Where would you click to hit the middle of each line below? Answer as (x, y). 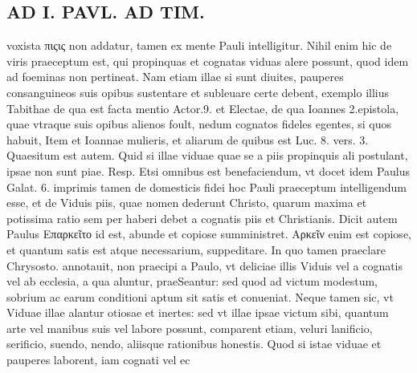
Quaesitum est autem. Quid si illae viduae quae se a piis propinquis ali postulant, (207, 155)
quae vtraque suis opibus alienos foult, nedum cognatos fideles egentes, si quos (199, 124)
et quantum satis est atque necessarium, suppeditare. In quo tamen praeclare (196, 249)
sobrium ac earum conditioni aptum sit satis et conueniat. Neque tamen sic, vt (200, 296)
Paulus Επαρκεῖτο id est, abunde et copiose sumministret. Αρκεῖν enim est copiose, (209, 234)
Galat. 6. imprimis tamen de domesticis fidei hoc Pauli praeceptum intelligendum (206, 186)
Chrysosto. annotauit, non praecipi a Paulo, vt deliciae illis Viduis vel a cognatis (205, 265)
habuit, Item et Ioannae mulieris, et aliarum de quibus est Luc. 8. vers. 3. (188, 139)
